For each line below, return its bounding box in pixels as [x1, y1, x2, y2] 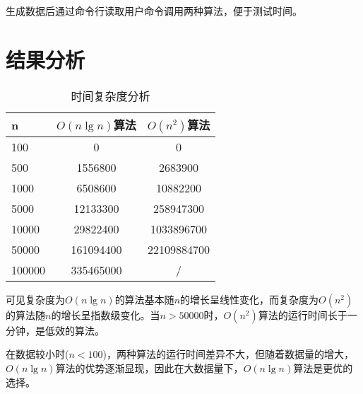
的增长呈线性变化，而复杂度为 [180, 291, 319, 306]
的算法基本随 [114, 291, 174, 306]
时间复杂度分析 [71, 87, 150, 104]
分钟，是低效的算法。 [6, 323, 105, 337]
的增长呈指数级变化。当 [51, 307, 160, 322]
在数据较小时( [6, 347, 69, 361]
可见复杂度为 [6, 291, 65, 306]
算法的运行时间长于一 [258, 307, 357, 322]
